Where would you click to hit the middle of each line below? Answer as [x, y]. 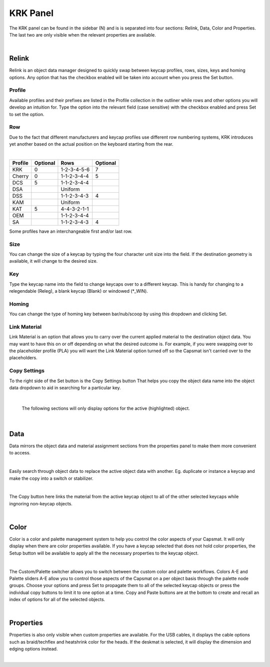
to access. [20, 453]
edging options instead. [33, 649]
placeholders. [23, 358]
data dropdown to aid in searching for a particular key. [65, 387]
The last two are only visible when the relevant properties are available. [82, 35]
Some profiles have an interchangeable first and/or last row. [71, 231]
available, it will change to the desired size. [53, 261]
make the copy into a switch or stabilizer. [51, 478]
